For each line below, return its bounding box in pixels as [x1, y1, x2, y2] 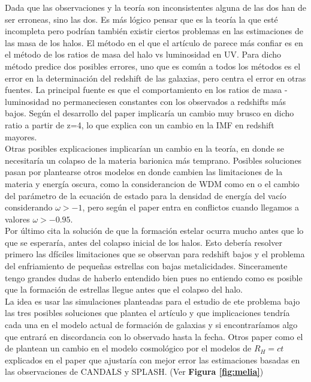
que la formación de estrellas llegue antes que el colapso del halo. [5, 283, 243, 296]
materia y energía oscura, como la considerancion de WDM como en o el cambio [5, 177, 300, 190]
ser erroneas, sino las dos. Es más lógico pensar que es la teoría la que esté [5, 13, 278, 25]
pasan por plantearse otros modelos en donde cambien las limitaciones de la [5, 166, 283, 178]
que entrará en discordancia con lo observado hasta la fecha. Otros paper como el [5, 330, 303, 342]
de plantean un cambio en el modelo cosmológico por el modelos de [5, 342, 252, 354]
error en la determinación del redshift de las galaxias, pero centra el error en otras [5, 71, 306, 84]
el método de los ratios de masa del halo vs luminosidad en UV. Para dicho [5, 48, 282, 61]
